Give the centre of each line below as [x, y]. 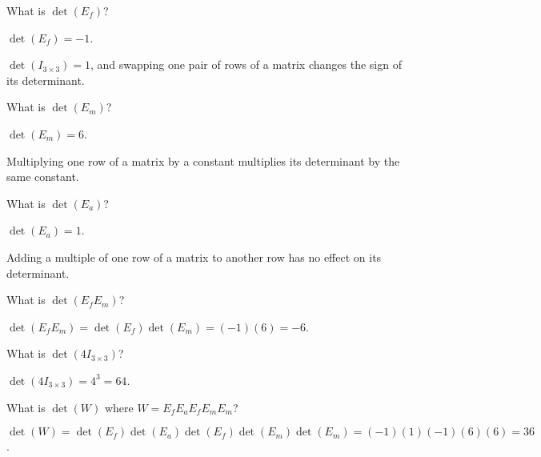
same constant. [43, 176]
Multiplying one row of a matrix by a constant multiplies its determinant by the [203, 160]
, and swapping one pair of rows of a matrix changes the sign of [246, 64]
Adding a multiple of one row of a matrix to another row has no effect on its [194, 257]
